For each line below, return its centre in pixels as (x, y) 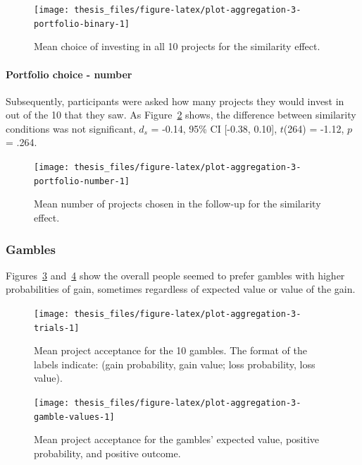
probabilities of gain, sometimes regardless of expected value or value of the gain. (181, 289)
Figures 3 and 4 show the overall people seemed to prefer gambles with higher (175, 275)
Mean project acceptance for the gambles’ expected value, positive (177, 439)
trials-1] (57, 328)
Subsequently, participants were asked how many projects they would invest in (175, 101)
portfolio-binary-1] (82, 24)
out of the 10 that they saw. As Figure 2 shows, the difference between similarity (181, 115)
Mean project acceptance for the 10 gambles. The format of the (170, 350)
